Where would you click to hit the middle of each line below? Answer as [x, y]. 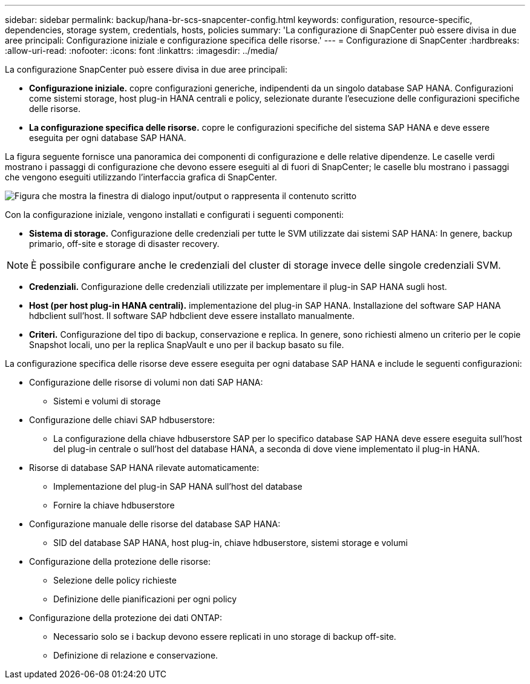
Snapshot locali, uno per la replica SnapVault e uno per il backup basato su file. [187, 345]
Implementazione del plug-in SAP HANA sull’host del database [178, 486]
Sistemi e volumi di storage [107, 401]
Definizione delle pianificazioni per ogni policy [145, 599]
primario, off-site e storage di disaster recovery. [124, 244]
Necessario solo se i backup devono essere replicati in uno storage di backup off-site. [225, 636]
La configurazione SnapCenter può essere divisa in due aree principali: [146, 69]
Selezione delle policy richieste [115, 580]
